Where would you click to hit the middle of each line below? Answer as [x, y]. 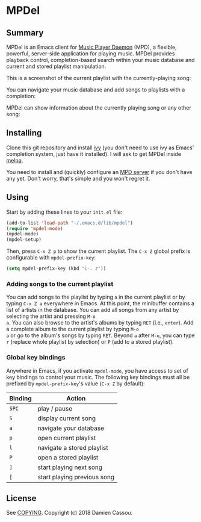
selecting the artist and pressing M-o [51, 316]
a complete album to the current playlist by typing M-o [73, 329]
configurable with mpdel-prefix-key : [51, 258]
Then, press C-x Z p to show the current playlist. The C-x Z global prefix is [98, 251]
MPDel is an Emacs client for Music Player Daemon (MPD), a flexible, [91, 47]
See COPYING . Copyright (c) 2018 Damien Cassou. [70, 513]
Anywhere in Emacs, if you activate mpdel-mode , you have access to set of [97, 370]
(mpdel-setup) [24, 240]
